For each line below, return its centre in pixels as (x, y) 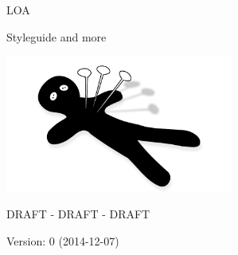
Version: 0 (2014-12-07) (63, 240)
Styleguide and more (57, 36)
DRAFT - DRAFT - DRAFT (78, 213)
